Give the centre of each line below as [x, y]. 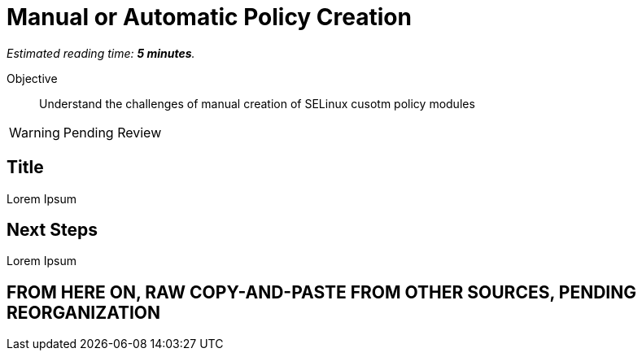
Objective [32, 78]
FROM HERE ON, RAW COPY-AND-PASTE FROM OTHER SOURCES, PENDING [321, 292]
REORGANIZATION [84, 312]
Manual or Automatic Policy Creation [209, 17]
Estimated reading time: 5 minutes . [101, 53]
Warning [35, 132]
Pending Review [112, 132]
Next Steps [52, 230]
